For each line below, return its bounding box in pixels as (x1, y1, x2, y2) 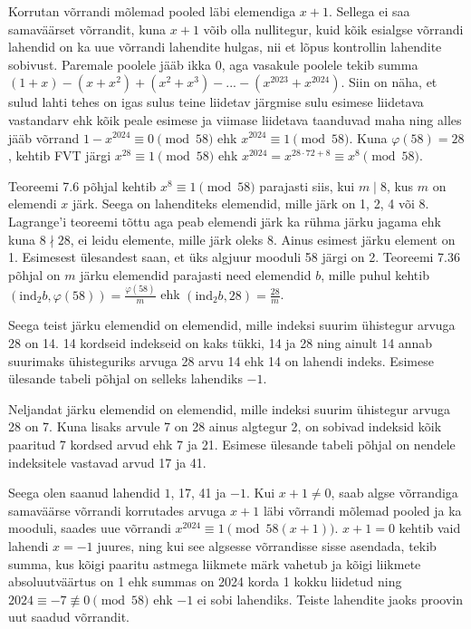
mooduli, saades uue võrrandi (8, 518, 171, 537)
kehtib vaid (399, 518, 461, 537)
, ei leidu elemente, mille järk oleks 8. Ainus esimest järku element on (70, 229, 456, 248)
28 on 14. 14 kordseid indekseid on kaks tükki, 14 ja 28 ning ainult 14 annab (8, 334, 433, 353)
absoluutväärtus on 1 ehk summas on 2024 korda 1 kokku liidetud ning (8, 572, 402, 591)
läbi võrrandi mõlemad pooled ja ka (263, 500, 462, 519)
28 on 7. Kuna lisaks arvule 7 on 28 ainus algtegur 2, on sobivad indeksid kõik (8, 417, 442, 436)
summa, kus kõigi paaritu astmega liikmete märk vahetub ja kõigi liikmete (8, 554, 421, 573)
